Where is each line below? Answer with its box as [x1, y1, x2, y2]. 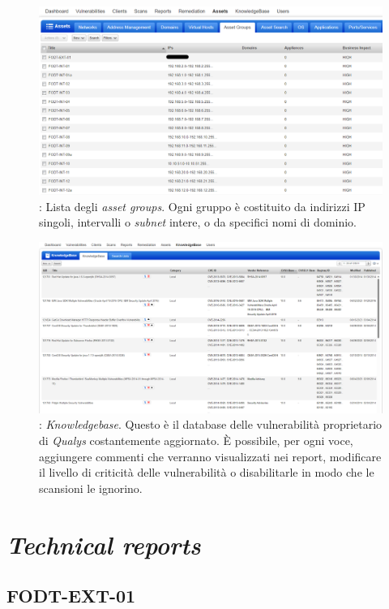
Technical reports [6, 527, 201, 561]
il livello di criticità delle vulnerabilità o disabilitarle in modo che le [39, 464, 374, 481]
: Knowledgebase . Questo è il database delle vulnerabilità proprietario [39, 416, 383, 433]
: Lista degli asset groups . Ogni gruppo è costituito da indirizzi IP [39, 197, 365, 214]
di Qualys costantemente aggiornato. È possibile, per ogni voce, [39, 432, 353, 448]
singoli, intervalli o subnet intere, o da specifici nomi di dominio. [39, 214, 357, 231]
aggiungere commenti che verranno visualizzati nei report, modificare [39, 447, 382, 464]
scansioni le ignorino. [39, 479, 143, 496]
